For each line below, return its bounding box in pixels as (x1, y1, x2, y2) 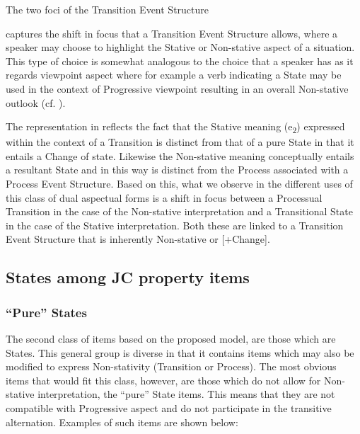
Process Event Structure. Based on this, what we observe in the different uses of (6, 176, 353, 191)
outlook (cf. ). (6, 95, 66, 110)
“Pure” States (6, 303, 87, 321)
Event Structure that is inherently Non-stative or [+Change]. (6, 232, 270, 246)
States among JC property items (6, 266, 250, 288)
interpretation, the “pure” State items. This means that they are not (37, 387, 335, 401)
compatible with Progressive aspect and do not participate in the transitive (6, 401, 332, 415)
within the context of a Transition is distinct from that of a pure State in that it (6, 135, 354, 149)
